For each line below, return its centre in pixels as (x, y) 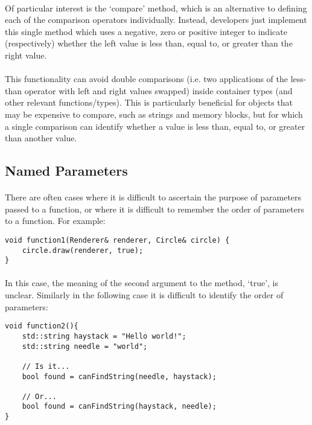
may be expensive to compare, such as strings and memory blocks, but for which (154, 114)
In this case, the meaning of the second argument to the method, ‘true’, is (142, 283)
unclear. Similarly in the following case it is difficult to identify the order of (144, 295)
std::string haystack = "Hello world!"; (104, 336)
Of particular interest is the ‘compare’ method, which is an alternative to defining (156, 8)
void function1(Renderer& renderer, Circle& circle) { (117, 240)
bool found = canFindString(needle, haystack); (119, 376)
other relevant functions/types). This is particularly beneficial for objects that (149, 102)
